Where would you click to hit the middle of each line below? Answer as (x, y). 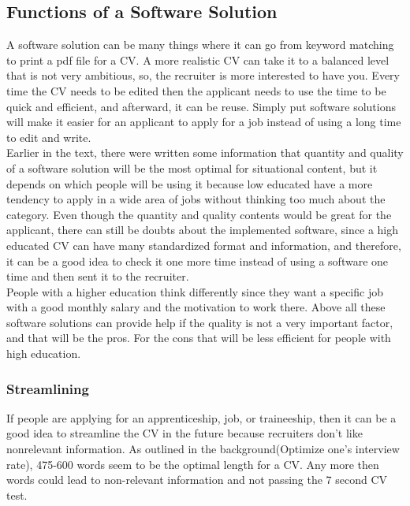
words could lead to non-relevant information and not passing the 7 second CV (197, 480)
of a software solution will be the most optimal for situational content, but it (192, 167)
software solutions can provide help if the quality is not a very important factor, (200, 322)
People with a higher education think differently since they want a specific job (195, 291)
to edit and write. (49, 137)
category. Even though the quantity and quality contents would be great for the (199, 214)
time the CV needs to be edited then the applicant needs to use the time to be (196, 90)
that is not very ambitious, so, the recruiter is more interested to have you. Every (203, 75)
